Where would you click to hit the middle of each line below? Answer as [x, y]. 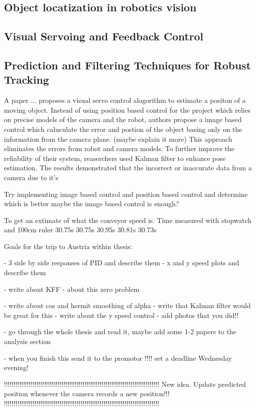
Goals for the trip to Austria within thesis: [68, 246]
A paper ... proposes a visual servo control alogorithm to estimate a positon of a [125, 100]
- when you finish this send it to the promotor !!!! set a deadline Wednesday [118, 358]
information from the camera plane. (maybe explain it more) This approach [118, 139]
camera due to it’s [31, 177]
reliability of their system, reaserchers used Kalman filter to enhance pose [115, 158]
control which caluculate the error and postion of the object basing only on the [123, 129]
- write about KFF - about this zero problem [72, 289]
